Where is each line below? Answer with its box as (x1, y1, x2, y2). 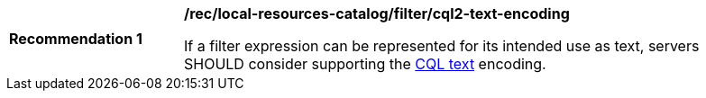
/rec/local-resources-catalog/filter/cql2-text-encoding (184, 4, 570, 22)
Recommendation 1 (9, 30, 142, 48)
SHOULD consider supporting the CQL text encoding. (184, 55, 546, 73)
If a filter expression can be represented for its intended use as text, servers (184, 37, 700, 55)
